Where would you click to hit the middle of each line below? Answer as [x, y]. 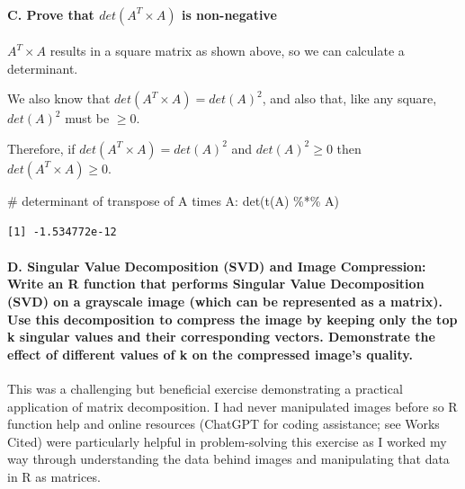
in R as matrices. [54, 476]
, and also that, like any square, [349, 98]
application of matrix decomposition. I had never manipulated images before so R [232, 406]
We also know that [59, 98]
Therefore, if [41, 148]
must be [87, 118]
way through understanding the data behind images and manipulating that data [228, 459]
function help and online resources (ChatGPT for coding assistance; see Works [224, 424]
